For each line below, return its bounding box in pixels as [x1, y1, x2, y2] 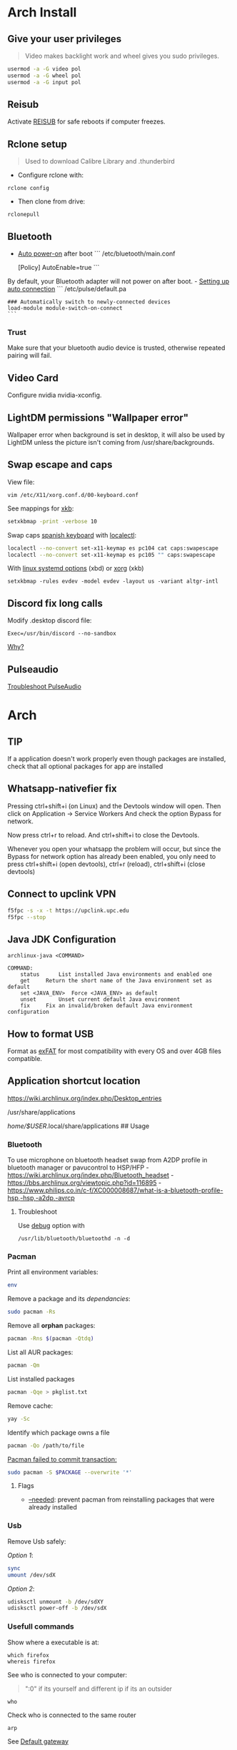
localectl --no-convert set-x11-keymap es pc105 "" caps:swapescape [7, 551, 216, 558]
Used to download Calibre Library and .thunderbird [24, 157, 175, 166]
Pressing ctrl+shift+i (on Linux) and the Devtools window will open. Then [7, 801, 221, 810]
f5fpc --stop [7, 913, 46, 921]
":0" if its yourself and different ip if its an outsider [24, 1684, 173, 1693]
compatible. [7, 1055, 43, 1063]
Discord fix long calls [7, 597, 104, 609]
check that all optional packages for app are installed [7, 762, 163, 771]
